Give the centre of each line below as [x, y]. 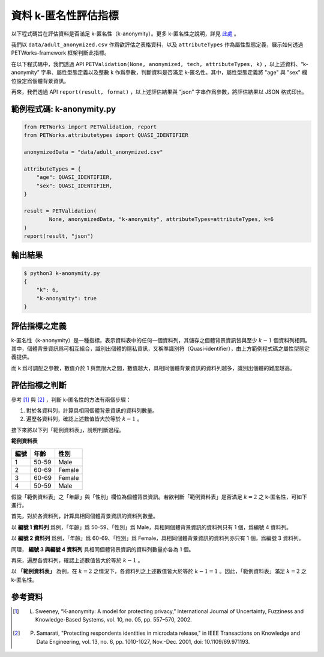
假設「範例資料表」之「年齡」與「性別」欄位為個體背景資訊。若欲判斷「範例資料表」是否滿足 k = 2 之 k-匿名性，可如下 [159, 497]
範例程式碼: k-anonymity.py [64, 109]
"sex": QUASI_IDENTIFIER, [74, 186]
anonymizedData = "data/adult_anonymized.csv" [93, 152]
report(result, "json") [59, 236]
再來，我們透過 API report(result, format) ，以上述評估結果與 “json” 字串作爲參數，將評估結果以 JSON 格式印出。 [159, 92]
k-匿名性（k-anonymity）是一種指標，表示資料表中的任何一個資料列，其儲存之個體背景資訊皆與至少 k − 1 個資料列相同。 [161, 340]
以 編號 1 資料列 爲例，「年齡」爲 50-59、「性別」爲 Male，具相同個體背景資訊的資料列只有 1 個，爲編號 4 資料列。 [151, 527]
